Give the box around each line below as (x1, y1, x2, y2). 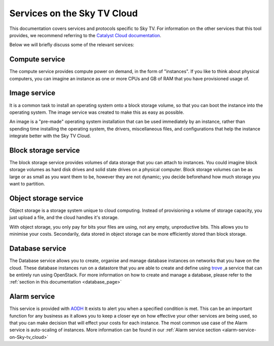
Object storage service (9, 194, 84, 203)
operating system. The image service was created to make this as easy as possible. (9, 109, 185, 115)
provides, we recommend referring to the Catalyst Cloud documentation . (9, 32, 162, 38)
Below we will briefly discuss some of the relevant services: (9, 42, 134, 48)
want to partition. (9, 181, 45, 187)
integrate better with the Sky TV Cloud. (9, 133, 91, 139)
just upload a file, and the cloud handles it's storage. (9, 214, 119, 221)
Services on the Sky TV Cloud (9, 8, 138, 19)
